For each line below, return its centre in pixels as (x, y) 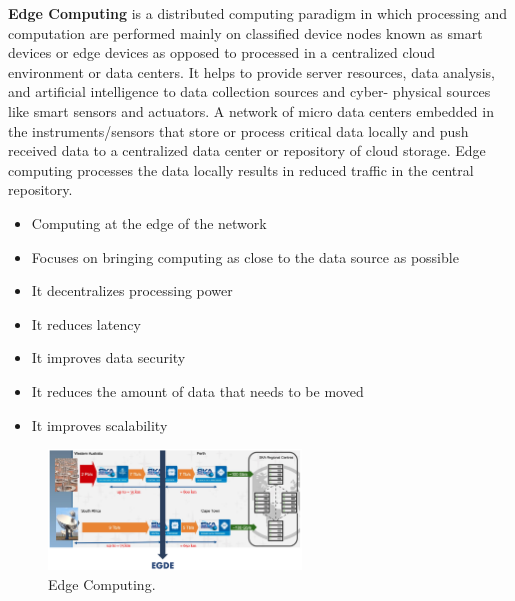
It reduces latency (86, 323)
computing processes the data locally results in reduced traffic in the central (241, 169)
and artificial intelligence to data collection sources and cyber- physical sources (249, 91)
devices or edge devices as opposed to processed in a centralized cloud (222, 52)
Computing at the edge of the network (149, 222)
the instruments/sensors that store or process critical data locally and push (238, 130)
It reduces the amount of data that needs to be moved (197, 390)
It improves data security (108, 357)
